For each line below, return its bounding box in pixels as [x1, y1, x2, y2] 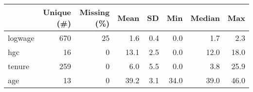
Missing [79, 6, 110, 18]
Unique [43, 6, 72, 18]
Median [190, 12, 220, 23]
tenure [8, 60, 30, 72]
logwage [8, 32, 35, 43]
